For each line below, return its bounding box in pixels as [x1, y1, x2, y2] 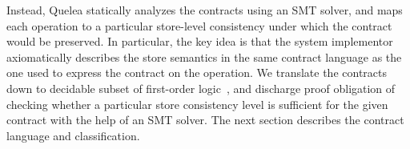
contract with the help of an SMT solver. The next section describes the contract [6, 111, 404, 128]
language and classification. [6, 127, 140, 143]
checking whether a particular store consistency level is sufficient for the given [6, 95, 388, 112]
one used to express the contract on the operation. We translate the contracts [6, 64, 387, 81]
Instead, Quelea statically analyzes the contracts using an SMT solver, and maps [6, 2, 403, 18]
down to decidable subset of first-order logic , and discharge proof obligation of [6, 79, 396, 96]
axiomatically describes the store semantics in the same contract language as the [6, 48, 402, 65]
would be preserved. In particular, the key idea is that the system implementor [6, 33, 393, 50]
